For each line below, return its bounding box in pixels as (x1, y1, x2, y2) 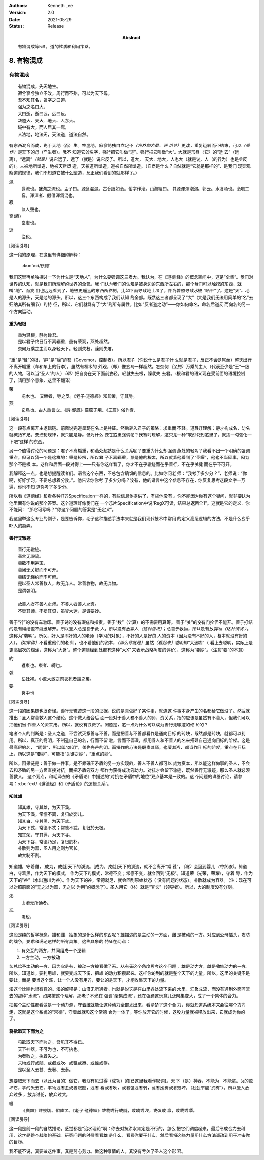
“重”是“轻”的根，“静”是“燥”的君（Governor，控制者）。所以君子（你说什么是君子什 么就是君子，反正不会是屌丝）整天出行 (9, 357, 252, 362)
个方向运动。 (9, 308, 35, 314)
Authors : (9, 3, 28, 8)
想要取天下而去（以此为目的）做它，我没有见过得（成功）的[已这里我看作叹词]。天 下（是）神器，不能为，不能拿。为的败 (9, 1078, 254, 1084)
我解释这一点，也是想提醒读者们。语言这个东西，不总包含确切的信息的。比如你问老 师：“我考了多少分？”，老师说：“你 (9, 470, 247, 476)
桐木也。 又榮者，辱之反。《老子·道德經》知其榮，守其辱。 (21, 393, 137, 399)
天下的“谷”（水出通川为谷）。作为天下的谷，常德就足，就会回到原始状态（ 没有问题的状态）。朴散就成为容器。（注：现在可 (9, 877, 252, 883)
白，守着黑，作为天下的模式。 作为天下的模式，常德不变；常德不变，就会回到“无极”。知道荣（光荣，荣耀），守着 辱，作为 (9, 870, 253, 876)
